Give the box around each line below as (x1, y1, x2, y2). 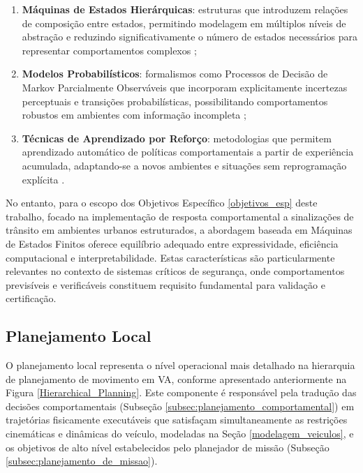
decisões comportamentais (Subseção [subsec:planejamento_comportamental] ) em (6, 398, 355, 413)
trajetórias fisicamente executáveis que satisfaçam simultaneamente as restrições (6, 412, 348, 427)
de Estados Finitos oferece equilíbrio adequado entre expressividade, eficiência (6, 236, 339, 250)
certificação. (6, 291, 57, 306)
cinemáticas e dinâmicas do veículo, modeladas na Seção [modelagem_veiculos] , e (6, 426, 354, 441)
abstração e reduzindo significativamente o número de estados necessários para (22, 29, 357, 44)
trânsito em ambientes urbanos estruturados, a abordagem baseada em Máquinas (6, 223, 353, 237)
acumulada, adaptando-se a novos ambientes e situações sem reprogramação (22, 158, 347, 172)
